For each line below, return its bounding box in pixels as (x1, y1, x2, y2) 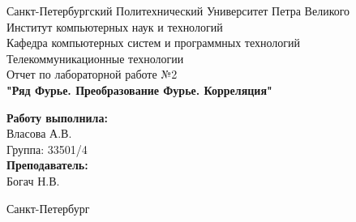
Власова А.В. (6, 125, 72, 142)
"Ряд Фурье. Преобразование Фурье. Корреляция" (6, 81, 272, 98)
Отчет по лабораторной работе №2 (6, 66, 178, 83)
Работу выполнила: (6, 109, 108, 126)
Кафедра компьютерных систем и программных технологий (6, 34, 301, 51)
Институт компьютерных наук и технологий (6, 18, 223, 35)
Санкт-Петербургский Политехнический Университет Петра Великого (6, 2, 350, 19)
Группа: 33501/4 (6, 140, 88, 157)
